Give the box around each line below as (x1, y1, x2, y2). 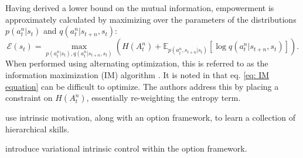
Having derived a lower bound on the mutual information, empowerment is (5, 2, 274, 13)
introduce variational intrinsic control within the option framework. (5, 142, 247, 155)
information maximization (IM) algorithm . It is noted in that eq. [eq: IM (5, 69, 270, 80)
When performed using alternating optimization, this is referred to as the (5, 57, 268, 69)
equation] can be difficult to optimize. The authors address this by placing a (5, 80, 279, 92)
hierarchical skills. (5, 122, 70, 135)
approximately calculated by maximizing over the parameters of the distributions (5, 13, 297, 25)
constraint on (5, 92, 53, 104)
